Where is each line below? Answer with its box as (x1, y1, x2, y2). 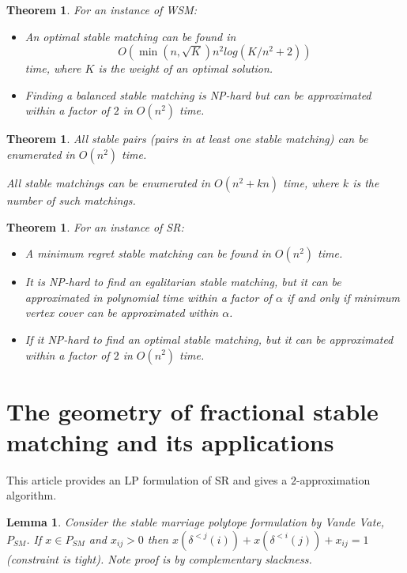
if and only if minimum (286, 288, 401, 305)
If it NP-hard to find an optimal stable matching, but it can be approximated (24, 330, 394, 347)
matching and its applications (6, 425, 334, 458)
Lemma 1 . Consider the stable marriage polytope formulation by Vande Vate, (6, 514, 385, 530)
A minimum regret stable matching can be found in (24, 245, 271, 262)
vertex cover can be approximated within (24, 304, 219, 321)
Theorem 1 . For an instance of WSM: (6, 2, 198, 17)
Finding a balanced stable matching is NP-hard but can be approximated (24, 86, 371, 103)
